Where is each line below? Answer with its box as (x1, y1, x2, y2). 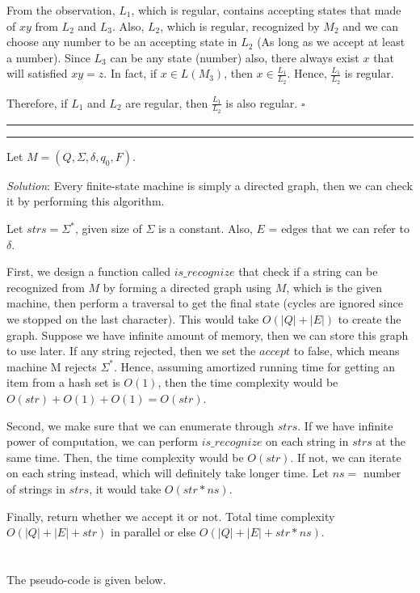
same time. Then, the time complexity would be (6, 448, 244, 465)
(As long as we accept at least (257, 33, 405, 50)
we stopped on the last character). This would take (6, 311, 259, 327)
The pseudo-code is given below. (6, 570, 166, 587)
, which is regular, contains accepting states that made (131, 2, 401, 18)
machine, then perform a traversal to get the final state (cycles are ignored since (6, 294, 403, 311)
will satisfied (6, 65, 68, 82)
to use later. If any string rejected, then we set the (6, 342, 256, 359)
